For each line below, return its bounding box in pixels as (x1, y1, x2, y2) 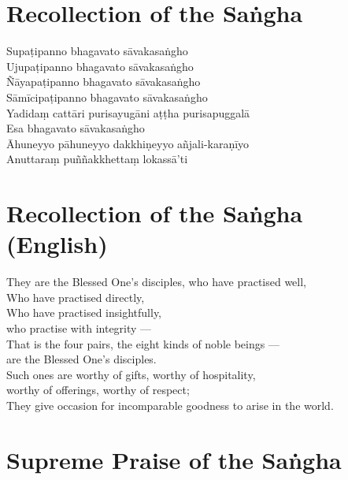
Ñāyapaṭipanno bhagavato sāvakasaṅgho (6, 73, 201, 90)
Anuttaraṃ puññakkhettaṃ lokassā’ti (6, 151, 188, 167)
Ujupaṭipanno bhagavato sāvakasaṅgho (6, 58, 194, 74)
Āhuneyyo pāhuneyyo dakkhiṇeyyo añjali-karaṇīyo (6, 135, 250, 151)
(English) (6, 228, 108, 260)
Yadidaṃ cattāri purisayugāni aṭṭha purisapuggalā (6, 104, 250, 121)
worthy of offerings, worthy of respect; (6, 381, 190, 398)
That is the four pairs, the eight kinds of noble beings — (6, 335, 280, 352)
